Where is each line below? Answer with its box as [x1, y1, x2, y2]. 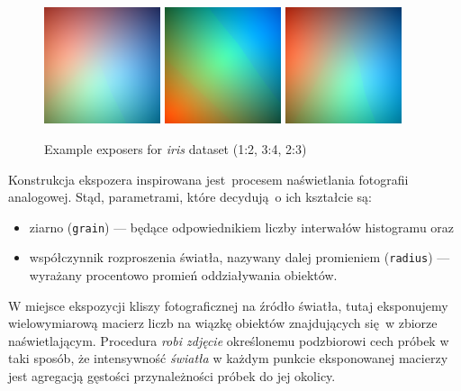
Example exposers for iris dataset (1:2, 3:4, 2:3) [44, 139, 307, 158]
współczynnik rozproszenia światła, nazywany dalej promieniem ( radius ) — [29, 248, 450, 267]
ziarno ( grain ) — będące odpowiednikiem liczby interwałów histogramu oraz [29, 217, 455, 236]
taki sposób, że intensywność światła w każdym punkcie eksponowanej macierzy [8, 349, 448, 368]
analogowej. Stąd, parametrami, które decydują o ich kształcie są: [8, 187, 372, 206]
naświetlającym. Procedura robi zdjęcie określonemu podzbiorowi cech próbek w [8, 331, 449, 350]
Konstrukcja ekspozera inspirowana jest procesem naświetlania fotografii [8, 169, 409, 188]
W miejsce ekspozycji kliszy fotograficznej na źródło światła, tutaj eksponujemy [8, 296, 448, 314]
